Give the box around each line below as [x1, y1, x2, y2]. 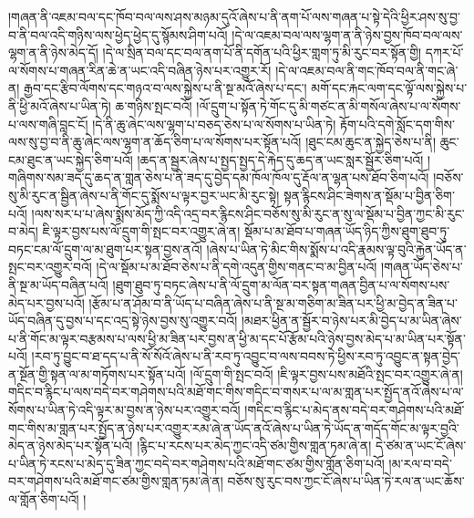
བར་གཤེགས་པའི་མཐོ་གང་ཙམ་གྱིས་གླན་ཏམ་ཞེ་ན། [8, 471, 223, 491]
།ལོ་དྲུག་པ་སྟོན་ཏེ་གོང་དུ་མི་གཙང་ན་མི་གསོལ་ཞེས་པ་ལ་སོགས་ [196, 96, 461, 115]
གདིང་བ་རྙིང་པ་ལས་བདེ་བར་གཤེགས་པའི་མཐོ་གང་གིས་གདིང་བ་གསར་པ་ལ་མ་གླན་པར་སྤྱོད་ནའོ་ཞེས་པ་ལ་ [8, 382, 464, 401]
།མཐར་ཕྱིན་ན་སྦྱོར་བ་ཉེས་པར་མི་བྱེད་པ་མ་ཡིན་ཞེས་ [241, 311, 462, 330]
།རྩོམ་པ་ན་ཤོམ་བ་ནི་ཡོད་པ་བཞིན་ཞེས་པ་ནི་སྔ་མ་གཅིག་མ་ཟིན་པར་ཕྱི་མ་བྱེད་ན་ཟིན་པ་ [88, 293, 459, 312]
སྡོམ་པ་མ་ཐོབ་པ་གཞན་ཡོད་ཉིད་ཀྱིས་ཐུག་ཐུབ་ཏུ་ [243, 222, 450, 241]
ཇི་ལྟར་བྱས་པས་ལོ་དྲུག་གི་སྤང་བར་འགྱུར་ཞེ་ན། [42, 222, 241, 241]
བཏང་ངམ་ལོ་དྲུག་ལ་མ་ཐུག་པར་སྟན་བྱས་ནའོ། [8, 239, 202, 258]
